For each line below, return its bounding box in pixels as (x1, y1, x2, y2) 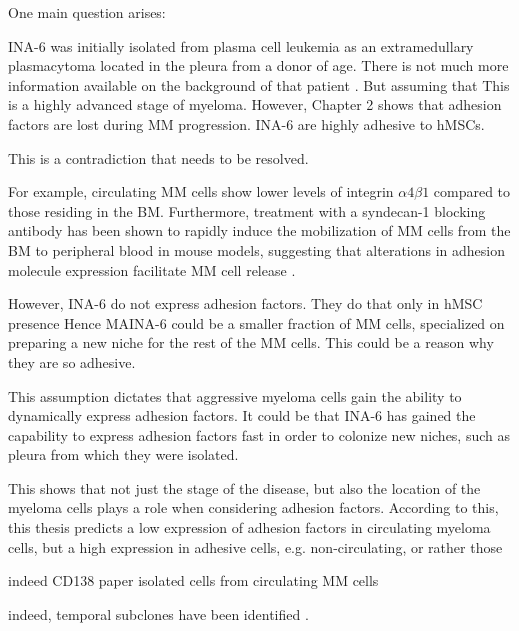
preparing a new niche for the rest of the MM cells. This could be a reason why (8, 332, 494, 353)
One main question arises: (8, 2, 166, 22)
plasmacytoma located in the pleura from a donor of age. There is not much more (8, 55, 509, 76)
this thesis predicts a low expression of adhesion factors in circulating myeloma (8, 517, 491, 538)
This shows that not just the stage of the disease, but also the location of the (8, 477, 481, 498)
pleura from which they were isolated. (8, 444, 239, 465)
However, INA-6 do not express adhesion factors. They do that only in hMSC (8, 293, 483, 314)
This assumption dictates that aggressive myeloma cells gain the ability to (8, 385, 462, 406)
